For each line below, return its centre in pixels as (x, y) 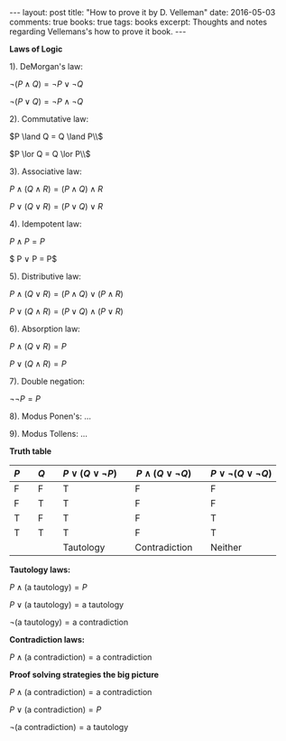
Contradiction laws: (47, 639)
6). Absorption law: (45, 329)
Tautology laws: (40, 570)
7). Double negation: (47, 381)
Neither (226, 547)
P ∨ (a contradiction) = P (55, 709)
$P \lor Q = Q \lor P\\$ (50, 154)
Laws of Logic (36, 49)
